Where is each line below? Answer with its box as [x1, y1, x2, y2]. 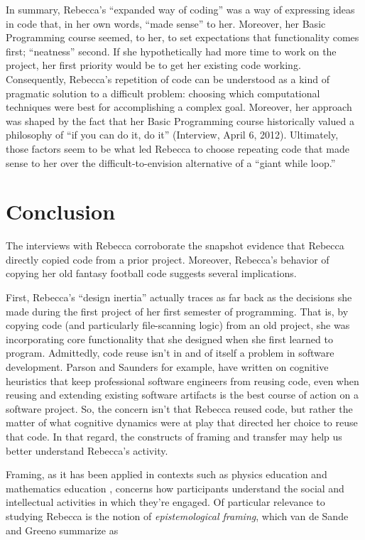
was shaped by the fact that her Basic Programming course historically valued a [6, 113, 354, 128]
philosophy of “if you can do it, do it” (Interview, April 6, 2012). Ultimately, [6, 127, 339, 142]
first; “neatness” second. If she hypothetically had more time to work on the [6, 43, 337, 58]
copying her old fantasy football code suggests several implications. [6, 266, 297, 281]
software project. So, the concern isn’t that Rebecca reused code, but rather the [6, 401, 353, 416]
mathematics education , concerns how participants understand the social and [6, 480, 344, 495]
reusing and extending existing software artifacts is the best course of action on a [6, 387, 359, 402]
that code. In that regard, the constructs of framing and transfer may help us [6, 428, 342, 443]
